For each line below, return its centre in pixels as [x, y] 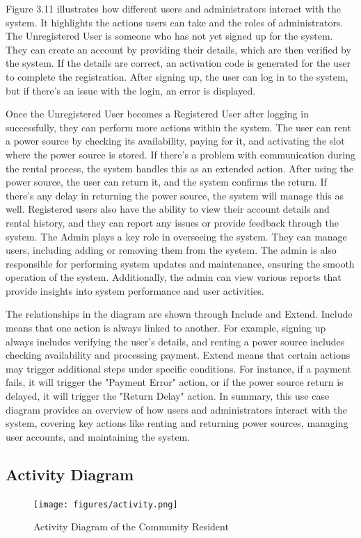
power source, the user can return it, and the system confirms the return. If [166, 182]
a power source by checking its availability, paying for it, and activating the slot [175, 141]
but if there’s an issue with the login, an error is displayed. [131, 90]
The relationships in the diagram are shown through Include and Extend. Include [179, 314]
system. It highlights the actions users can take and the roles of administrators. [175, 22]
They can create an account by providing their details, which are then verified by [178, 49]
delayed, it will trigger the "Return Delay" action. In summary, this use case [168, 396]
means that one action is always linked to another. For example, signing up [166, 328]
